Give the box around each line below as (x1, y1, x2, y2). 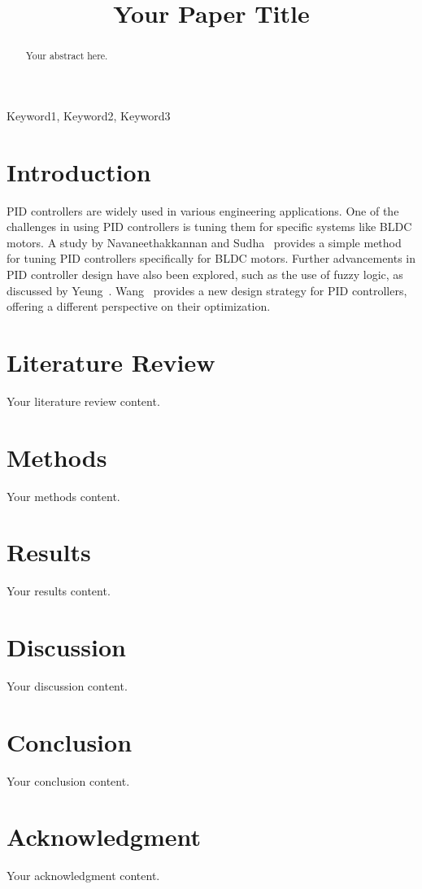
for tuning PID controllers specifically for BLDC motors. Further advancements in (7, 250, 416, 267)
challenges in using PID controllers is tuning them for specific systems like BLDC (7, 218, 412, 235)
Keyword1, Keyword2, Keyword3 (7, 107, 171, 124)
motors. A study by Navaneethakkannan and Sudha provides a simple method (7, 233, 402, 251)
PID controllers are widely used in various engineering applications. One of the (7, 202, 399, 219)
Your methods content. (7, 487, 120, 504)
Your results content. (7, 582, 111, 599)
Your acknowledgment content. (7, 867, 160, 884)
